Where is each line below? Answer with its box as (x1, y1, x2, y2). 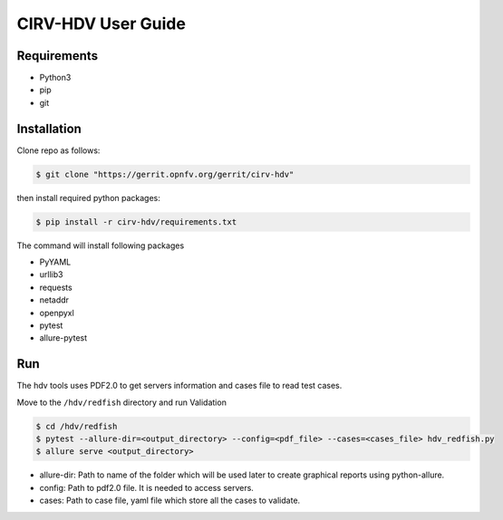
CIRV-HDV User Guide (16, 14, 186, 34)
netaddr (39, 294, 70, 305)
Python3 (39, 72, 72, 83)
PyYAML (39, 256, 72, 267)
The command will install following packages (16, 240, 185, 251)
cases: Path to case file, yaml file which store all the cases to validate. (39, 495, 301, 506)
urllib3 (39, 269, 63, 280)
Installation (16, 120, 82, 136)
